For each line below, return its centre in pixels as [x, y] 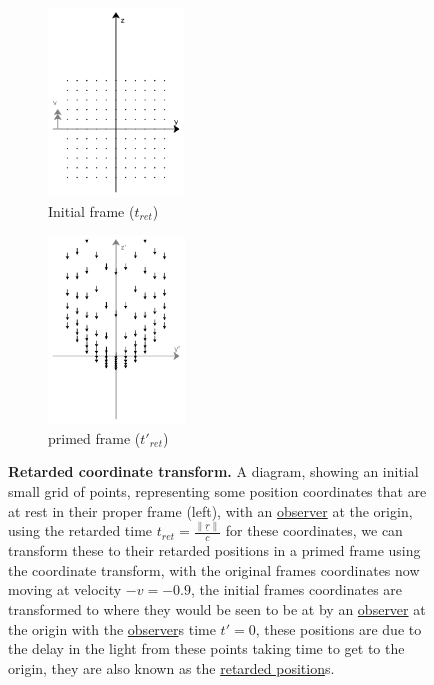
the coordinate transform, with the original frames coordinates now [214, 569]
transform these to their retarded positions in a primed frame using [214, 550]
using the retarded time [80, 530]
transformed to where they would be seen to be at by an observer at [217, 609]
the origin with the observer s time [112, 628]
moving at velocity [65, 589]
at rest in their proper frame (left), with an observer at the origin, [210, 510]
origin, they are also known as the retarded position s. [171, 667]
